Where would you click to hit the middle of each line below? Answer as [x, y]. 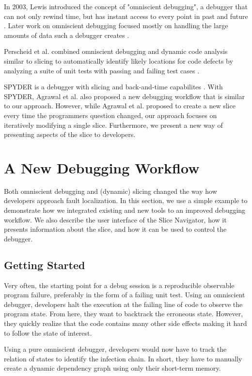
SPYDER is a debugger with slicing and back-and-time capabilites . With [113, 87]
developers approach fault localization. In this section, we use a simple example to [126, 200]
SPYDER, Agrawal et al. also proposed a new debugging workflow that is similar [125, 96]
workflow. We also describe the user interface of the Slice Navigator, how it [115, 219]
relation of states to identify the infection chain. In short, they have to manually [123, 358]
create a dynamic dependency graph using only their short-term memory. [112, 368]
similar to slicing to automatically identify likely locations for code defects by [118, 60]
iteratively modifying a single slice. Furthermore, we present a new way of [113, 125]
